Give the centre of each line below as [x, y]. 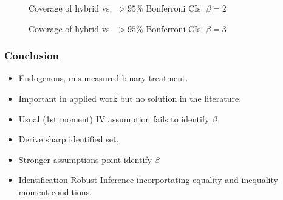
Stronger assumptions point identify [85, 159]
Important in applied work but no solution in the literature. [130, 98]
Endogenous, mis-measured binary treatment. [103, 78]
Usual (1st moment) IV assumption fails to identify [114, 118]
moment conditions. [55, 191]
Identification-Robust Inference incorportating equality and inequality [148, 180]
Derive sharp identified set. [69, 139]
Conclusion [32, 55]
